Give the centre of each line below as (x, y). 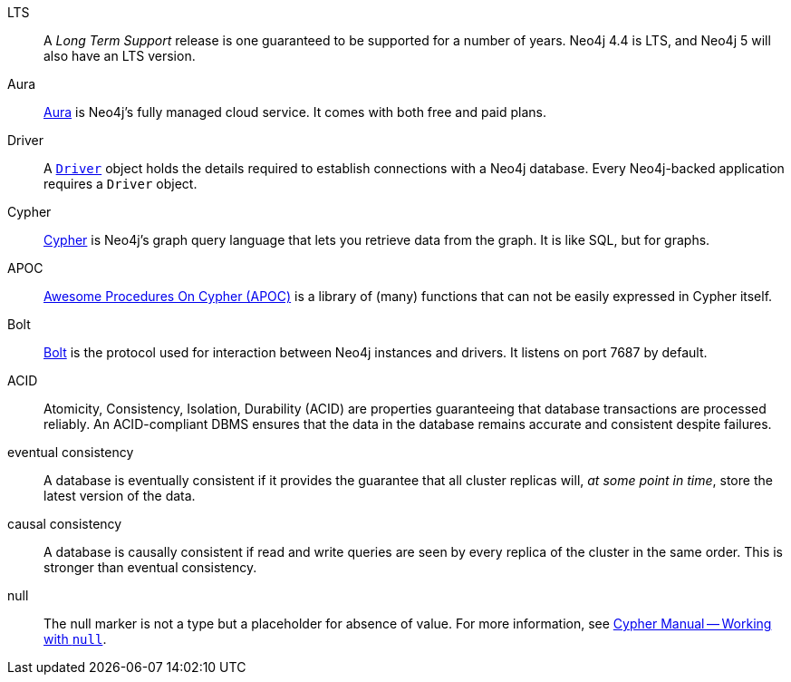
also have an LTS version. (120, 56)
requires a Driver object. (121, 184)
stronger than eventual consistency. (150, 567)
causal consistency (65, 524)
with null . (75, 639)
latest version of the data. (120, 496)
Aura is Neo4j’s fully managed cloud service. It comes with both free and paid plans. (295, 112)
